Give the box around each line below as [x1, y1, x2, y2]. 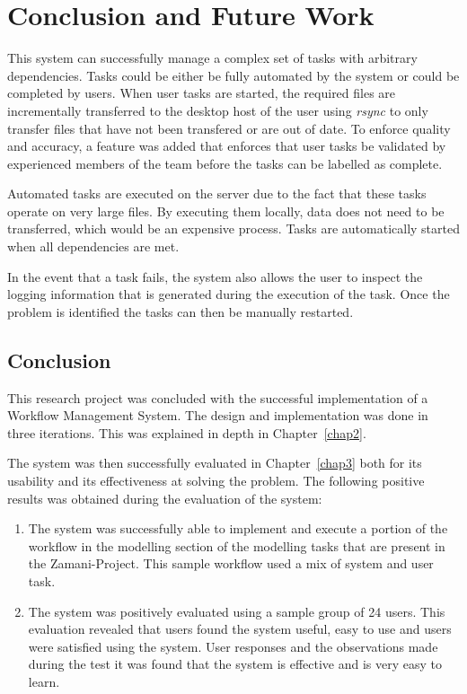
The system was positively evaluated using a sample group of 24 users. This [28, 602, 445, 620]
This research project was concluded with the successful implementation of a [7, 388, 428, 407]
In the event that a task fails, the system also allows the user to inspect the [7, 267, 423, 286]
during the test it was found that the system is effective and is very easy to [28, 654, 443, 673]
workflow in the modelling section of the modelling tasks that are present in [28, 536, 445, 555]
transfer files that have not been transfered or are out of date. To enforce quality [7, 119, 451, 137]
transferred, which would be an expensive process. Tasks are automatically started [7, 219, 460, 238]
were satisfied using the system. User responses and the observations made [28, 637, 438, 655]
